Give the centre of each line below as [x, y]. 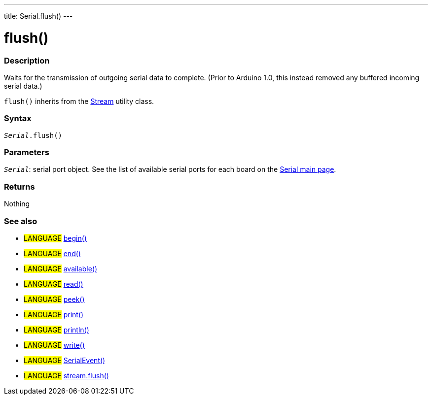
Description [27, 60]
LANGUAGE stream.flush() [66, 375]
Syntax [18, 118]
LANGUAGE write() [54, 345]
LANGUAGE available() [61, 268]
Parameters [27, 152]
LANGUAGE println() [56, 330]
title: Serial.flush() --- [38, 16]
